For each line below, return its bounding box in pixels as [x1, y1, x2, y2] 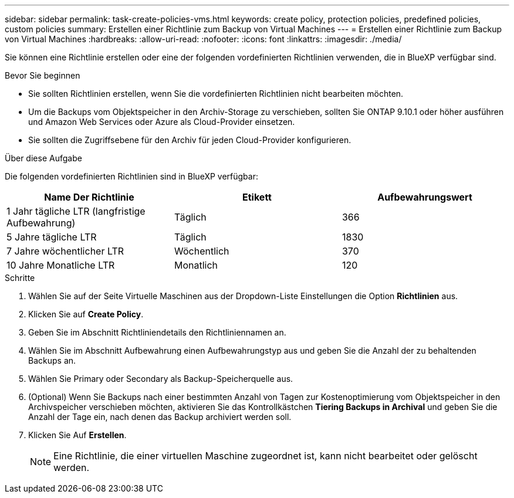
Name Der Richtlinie [44, 191, 134, 203]
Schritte [5, 273, 35, 283]
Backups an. [28, 355, 76, 365]
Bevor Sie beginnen [5, 70, 80, 80]
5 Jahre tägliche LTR [6, 231, 97, 243]
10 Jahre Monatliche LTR [6, 259, 115, 271]
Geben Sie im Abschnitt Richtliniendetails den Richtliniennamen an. [28, 327, 286, 337]
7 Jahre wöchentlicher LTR [6, 245, 124, 257]
